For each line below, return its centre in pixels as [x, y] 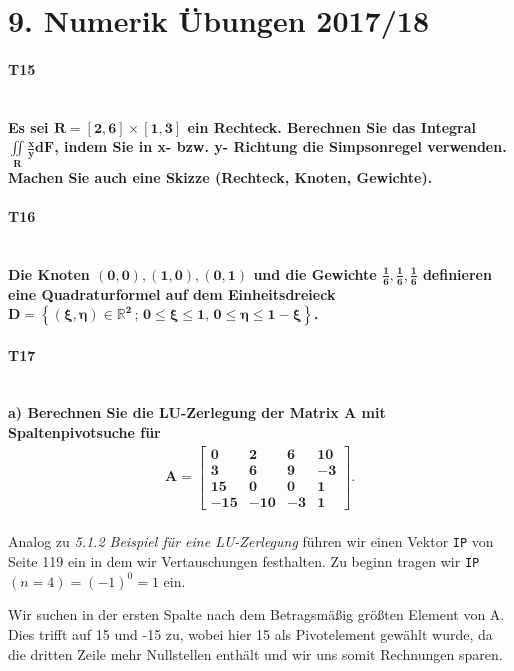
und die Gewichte [315, 273]
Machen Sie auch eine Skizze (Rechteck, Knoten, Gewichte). [220, 176]
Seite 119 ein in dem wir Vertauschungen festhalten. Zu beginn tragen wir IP [244, 561]
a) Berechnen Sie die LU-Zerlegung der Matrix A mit [197, 412]
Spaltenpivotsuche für [84, 432]
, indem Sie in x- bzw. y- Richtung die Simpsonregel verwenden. [280, 146]
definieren [457, 273]
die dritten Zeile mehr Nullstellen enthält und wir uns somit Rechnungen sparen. [255, 653]
